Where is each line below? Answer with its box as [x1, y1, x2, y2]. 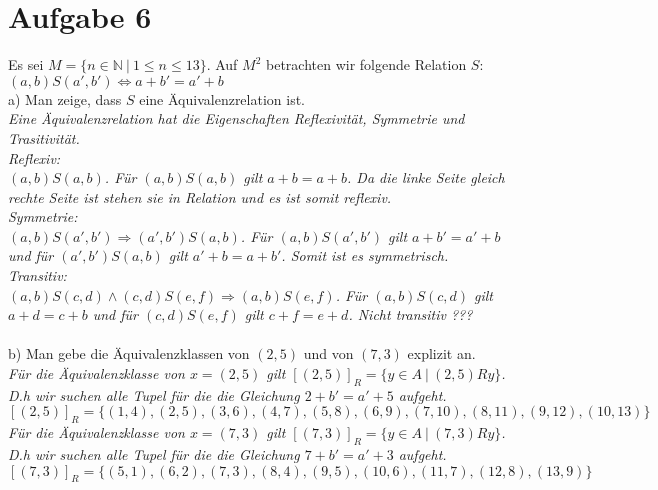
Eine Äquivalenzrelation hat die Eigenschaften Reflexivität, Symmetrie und [8, 108, 465, 129]
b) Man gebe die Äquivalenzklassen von [8, 343, 250, 364]
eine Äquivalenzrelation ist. [139, 88, 306, 109]
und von [303, 343, 354, 364]
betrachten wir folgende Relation [266, 54, 467, 75]
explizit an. [407, 343, 476, 364]
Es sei [8, 54, 44, 75]
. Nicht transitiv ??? [348, 304, 473, 325]
